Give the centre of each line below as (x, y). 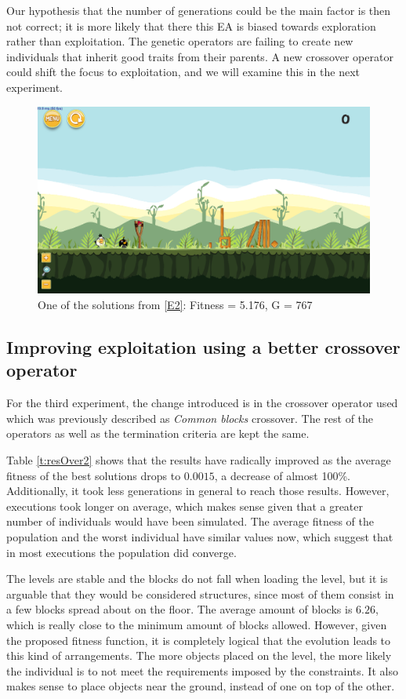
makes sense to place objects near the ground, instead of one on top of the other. (201, 686)
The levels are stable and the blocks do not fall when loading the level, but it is (197, 579)
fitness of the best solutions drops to (94, 475)
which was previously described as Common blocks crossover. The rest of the (190, 418)
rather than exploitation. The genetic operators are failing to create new (180, 41)
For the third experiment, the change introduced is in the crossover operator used (202, 403)
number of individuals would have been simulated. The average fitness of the (190, 521)
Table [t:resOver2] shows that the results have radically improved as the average (199, 460)
